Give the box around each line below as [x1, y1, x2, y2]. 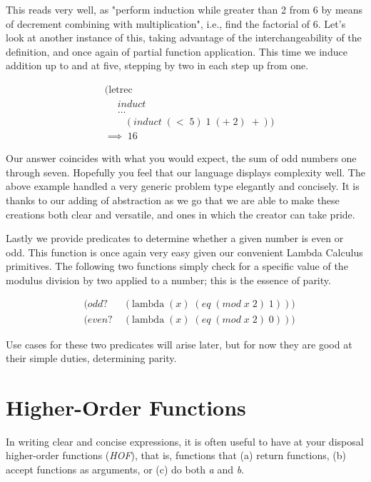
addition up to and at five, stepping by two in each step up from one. [6, 58, 309, 73]
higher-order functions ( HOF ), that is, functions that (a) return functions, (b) [6, 448, 346, 463]
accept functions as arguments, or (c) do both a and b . [6, 462, 244, 477]
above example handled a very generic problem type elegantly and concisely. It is [6, 179, 360, 194]
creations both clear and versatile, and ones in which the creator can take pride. [6, 206, 355, 221]
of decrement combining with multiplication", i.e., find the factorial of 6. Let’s [6, 16, 346, 31]
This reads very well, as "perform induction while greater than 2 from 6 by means [6, 2, 363, 16]
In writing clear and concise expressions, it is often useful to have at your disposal [6, 433, 364, 448]
